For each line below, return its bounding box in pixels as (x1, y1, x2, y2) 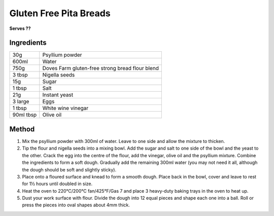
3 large (12, 98, 29, 105)
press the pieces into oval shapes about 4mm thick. (22, 202, 130, 208)
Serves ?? (9, 25, 31, 31)
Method (9, 125, 35, 133)
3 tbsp (12, 71, 28, 79)
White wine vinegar (42, 104, 89, 112)
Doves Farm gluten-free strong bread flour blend (42, 65, 159, 72)
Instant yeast (42, 91, 74, 98)
